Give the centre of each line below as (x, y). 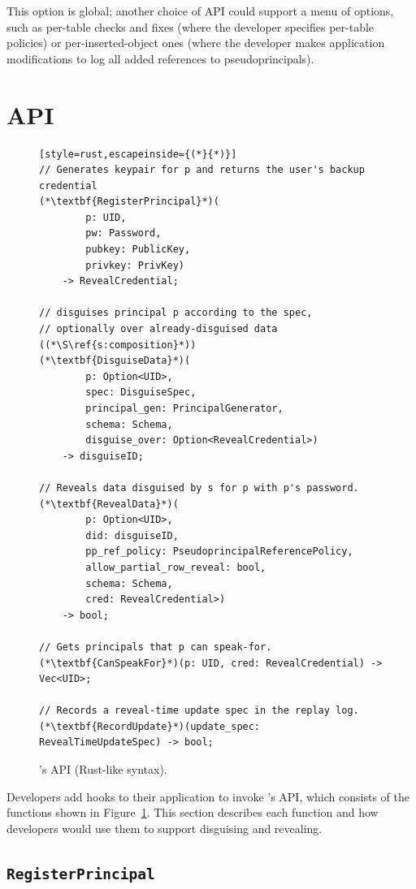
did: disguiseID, (132, 535)
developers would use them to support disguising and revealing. (165, 828)
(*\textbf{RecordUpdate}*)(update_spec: (150, 726)
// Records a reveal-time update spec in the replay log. (199, 711)
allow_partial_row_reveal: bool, (176, 567)
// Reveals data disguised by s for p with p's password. (199, 488)
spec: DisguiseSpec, (141, 393)
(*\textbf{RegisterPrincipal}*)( (129, 202)
